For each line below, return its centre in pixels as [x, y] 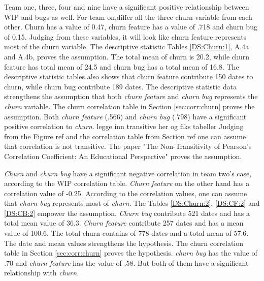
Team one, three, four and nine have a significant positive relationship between [127, 7]
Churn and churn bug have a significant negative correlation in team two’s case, [128, 173]
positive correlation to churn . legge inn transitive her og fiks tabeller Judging [124, 126]
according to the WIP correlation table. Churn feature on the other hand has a [127, 183]
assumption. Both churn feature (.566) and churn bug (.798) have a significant [125, 116]
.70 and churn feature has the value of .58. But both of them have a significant [126, 262]
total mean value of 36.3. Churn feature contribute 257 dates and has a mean [124, 223]
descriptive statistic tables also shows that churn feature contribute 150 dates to [129, 76]
